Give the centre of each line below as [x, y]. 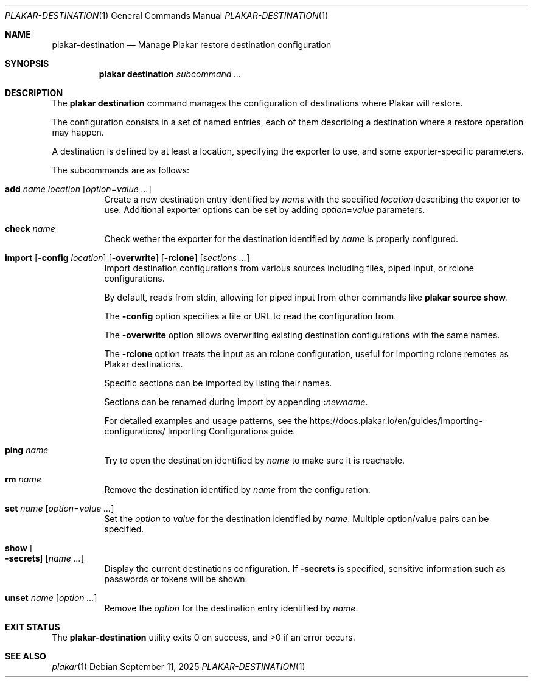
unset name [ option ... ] [51, 598]
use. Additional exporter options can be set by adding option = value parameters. [265, 210]
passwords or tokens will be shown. [176, 579]
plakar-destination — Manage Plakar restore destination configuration [192, 45]
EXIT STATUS [33, 627]
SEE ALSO [26, 656]
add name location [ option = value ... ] [78, 189]
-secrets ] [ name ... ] [45, 558]
